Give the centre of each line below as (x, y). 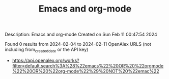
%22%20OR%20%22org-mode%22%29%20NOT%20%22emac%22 (86, 71)
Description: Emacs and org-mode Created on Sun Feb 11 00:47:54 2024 (81, 34)
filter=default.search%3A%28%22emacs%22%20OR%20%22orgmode (88, 65)
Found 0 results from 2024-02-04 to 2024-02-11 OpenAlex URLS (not (78, 44)
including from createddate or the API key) (47, 50)
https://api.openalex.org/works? (46, 60)
